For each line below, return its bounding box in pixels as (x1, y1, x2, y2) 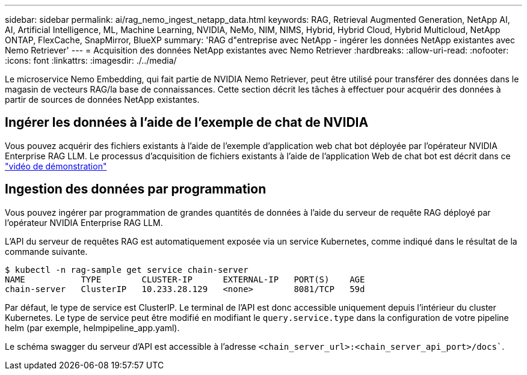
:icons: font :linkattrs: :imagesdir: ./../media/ (5, 55, 177, 66)
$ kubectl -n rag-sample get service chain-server (5, 264, 248, 275)
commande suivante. (5, 246, 88, 257)
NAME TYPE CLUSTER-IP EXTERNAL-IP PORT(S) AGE (5, 274, 365, 284)
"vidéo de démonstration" (5, 160, 107, 171)
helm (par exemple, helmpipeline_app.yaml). (5, 322, 180, 333)
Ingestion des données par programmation (5, 181, 267, 197)
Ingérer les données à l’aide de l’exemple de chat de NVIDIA (5, 115, 369, 130)
